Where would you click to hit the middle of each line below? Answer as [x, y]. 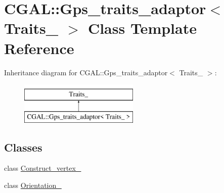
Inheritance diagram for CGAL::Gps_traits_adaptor [86, 72]
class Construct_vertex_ [43, 168]
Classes [23, 147]
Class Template [142, 28]
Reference [39, 48]
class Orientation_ [33, 185]
